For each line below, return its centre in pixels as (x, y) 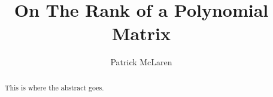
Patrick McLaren (141, 62)
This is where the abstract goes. (54, 87)
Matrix (141, 33)
